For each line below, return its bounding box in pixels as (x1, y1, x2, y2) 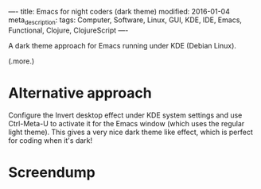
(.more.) (8, 56, 35, 66)
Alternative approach (8, 83, 153, 102)
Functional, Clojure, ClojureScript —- (8, 25, 129, 35)
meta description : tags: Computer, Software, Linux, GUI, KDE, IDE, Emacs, (8, 15, 243, 26)
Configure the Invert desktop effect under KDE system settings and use (8, 110, 243, 120)
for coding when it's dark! (8, 135, 93, 145)
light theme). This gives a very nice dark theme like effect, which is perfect (8, 127, 253, 137)
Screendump (8, 163, 95, 181)
